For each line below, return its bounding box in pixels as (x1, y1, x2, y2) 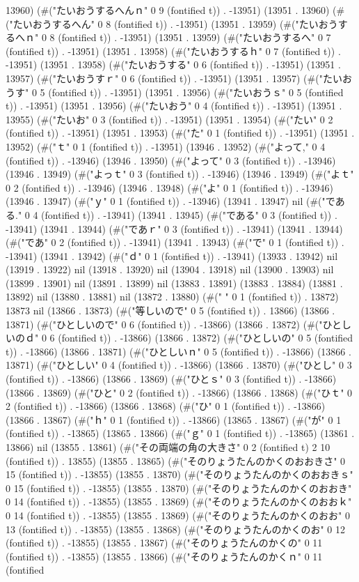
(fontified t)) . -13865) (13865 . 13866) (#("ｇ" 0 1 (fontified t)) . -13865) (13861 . (6, 426, 355, 441)
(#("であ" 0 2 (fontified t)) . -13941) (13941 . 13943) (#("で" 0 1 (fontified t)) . (6, 235, 344, 250)
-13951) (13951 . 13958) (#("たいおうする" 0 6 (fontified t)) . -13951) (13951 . (6, 57, 341, 72)
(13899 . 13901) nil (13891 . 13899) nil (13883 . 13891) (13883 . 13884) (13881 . (6, 275, 343, 290)
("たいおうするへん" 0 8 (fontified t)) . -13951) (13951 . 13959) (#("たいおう (6, 16, 338, 31)
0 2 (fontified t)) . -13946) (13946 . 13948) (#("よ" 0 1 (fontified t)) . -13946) (6, 180, 333, 194)
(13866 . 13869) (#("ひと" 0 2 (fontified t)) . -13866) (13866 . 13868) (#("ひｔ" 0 (6, 385, 353, 399)
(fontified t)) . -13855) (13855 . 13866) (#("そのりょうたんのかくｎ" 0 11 (6, 549, 323, 563)
